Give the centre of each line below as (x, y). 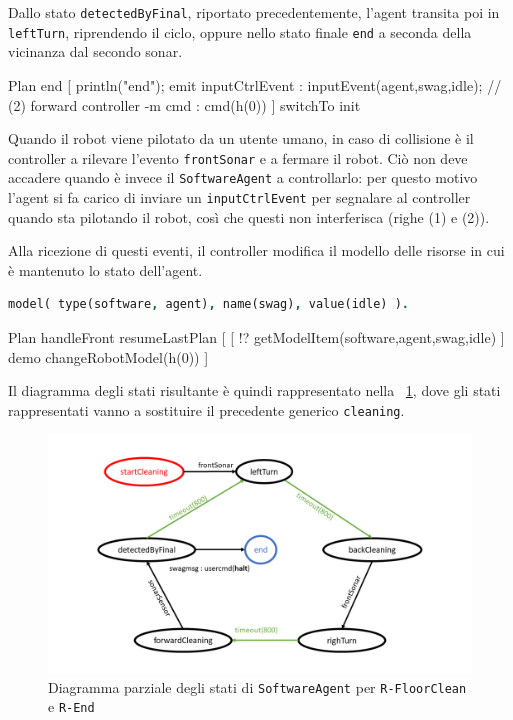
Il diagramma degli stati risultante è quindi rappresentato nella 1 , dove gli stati (254, 390)
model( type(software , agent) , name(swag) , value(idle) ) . (208, 304)
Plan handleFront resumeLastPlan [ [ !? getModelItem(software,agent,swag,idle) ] (256, 337)
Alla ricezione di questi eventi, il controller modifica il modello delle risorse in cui (256, 250)
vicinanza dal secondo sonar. (95, 51)
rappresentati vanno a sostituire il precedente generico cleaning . (206, 409)
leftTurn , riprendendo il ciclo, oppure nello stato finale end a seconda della (240, 31)
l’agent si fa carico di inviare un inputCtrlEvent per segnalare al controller (239, 197)
